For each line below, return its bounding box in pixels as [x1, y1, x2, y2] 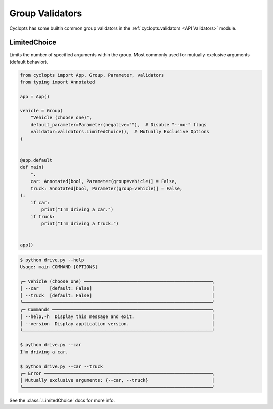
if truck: [30, 214, 55, 219]
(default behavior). [9, 59, 48, 65]
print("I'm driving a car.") [41, 207, 114, 212]
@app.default [20, 157, 53, 163]
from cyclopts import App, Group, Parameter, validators [20, 72, 164, 78]
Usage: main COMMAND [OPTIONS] [20, 264, 98, 270]
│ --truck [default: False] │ [20, 292, 215, 298]
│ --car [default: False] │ [20, 286, 215, 291]
